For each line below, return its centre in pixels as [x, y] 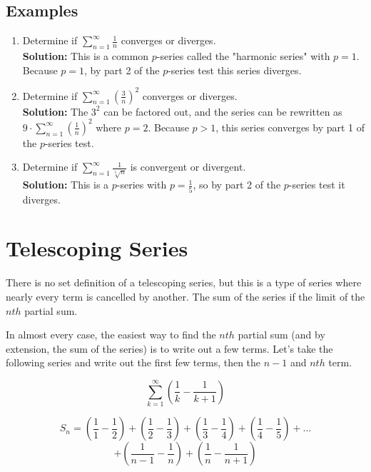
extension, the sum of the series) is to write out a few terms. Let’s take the [169, 348]
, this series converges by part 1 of [290, 127]
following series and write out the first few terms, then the [133, 362]
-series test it [317, 185]
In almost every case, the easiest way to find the [111, 335]
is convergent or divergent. [188, 167]
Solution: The [55, 111]
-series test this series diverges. [235, 70]
